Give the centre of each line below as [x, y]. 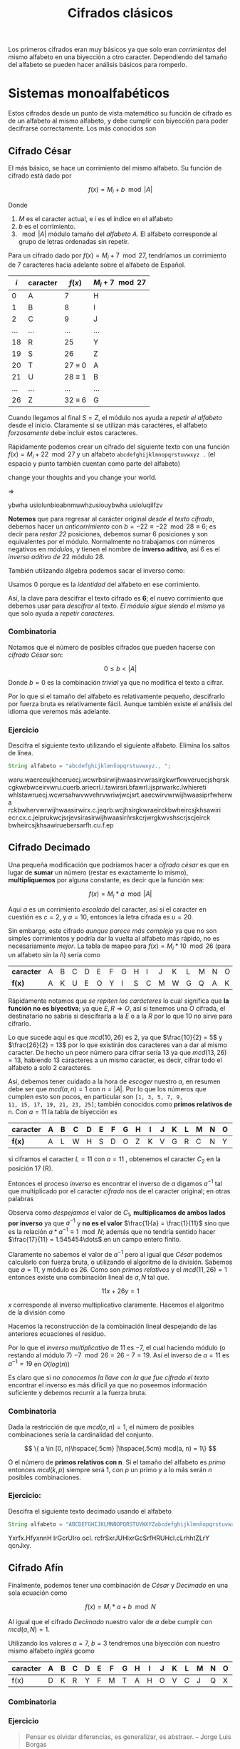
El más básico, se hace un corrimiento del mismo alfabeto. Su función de [115, 168]
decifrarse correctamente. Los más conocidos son [82, 128]
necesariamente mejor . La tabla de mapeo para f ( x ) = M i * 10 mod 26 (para [119, 947]
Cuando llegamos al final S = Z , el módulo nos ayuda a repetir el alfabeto [115, 417]
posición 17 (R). [31, 1168]
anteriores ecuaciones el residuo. [57, 1334]
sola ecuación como [38, 1593]
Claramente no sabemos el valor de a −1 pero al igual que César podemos [115, 1253]
